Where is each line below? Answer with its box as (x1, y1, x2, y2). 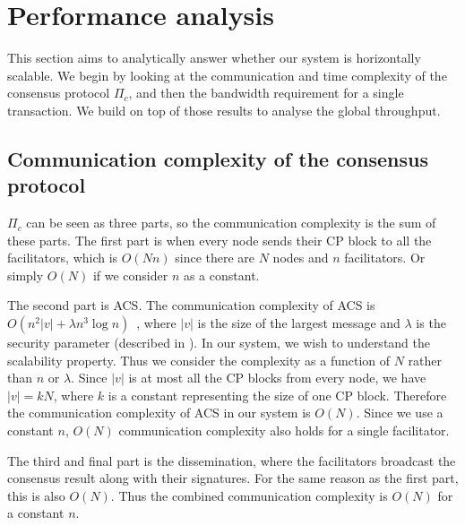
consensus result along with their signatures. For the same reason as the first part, (7, 469, 459, 487)
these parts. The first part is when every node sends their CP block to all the (7, 230, 432, 249)
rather (408, 350, 443, 369)
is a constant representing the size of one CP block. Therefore (108, 385, 447, 404)
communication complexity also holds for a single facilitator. (118, 421, 450, 440)
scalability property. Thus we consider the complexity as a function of (7, 350, 391, 369)
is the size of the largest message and (197, 314, 400, 332)
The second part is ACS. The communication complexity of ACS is (7, 296, 375, 314)
